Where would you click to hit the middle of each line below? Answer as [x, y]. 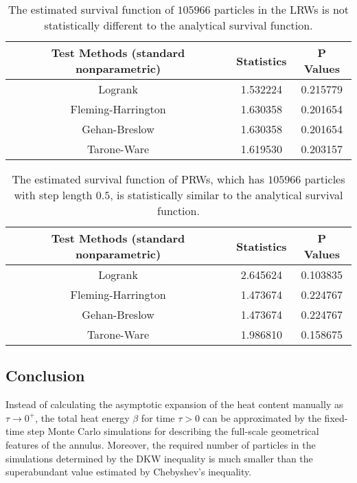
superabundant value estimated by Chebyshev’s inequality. [129, 472]
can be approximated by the [262, 417]
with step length [53, 195]
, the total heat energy [82, 417]
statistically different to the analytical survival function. [178, 25]
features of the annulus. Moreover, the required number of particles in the [161, 444]
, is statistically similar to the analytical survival [227, 195]
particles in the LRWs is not [281, 9]
